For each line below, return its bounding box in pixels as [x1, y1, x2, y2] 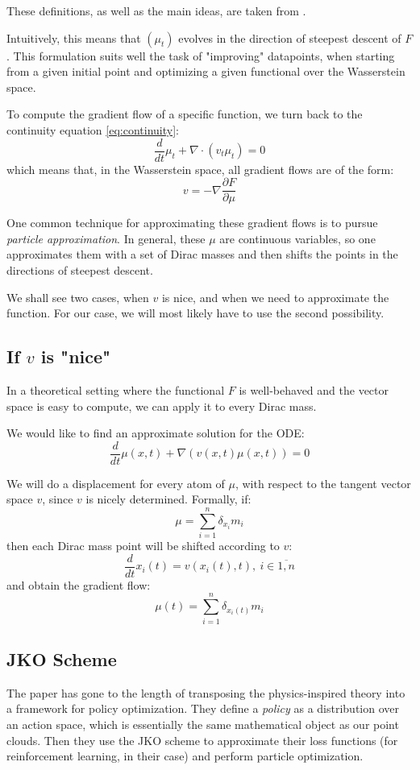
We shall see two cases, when [6, 288, 149, 305]
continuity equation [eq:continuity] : [6, 121, 179, 138]
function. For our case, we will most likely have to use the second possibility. [6, 304, 385, 321]
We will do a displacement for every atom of [6, 474, 225, 491]
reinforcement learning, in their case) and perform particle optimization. [6, 747, 364, 764]
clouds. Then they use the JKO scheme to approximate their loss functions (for [6, 731, 398, 748]
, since [42, 491, 73, 507]
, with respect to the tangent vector [235, 474, 411, 491]
